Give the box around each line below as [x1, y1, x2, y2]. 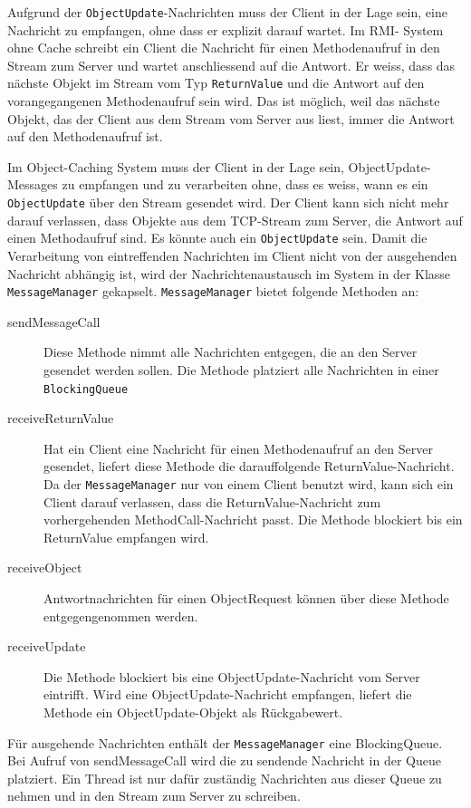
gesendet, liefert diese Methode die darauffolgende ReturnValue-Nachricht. [43, 457, 455, 476]
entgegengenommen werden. [43, 606, 198, 625]
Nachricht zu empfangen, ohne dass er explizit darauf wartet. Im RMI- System [7, 20, 444, 39]
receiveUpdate [7, 637, 86, 656]
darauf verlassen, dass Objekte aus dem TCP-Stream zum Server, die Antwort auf [7, 210, 463, 229]
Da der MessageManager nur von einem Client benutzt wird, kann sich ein [43, 475, 454, 494]
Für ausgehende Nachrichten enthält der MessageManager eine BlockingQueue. [7, 733, 443, 752]
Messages [7, 175, 58, 194]
